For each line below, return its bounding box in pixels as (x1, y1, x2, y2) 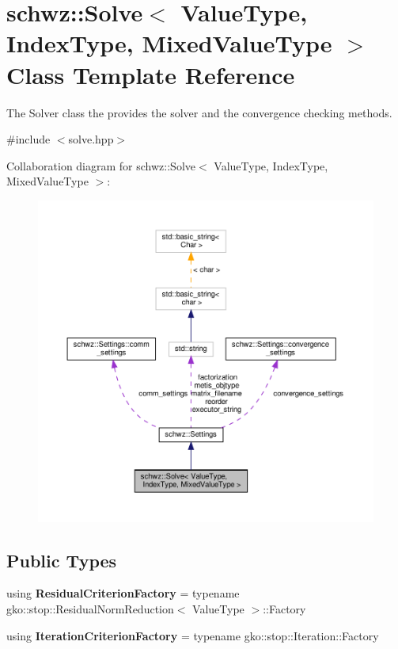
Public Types (6, 548, 117, 572)
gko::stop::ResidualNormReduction (6, 600, 174, 617)
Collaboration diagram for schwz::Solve (6, 157, 195, 174)
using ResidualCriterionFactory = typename (6, 585, 240, 601)
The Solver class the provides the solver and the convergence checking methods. (6, 104, 392, 120)
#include (6, 131, 51, 147)
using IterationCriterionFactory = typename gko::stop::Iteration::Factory (6, 627, 379, 643)
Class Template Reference (6, 58, 295, 90)
